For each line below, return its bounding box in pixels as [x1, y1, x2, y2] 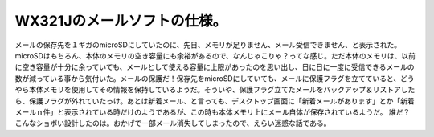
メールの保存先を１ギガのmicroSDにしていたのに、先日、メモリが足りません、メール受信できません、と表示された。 [14, 40, 402, 50]
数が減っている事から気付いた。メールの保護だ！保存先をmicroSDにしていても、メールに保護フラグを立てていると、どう [14, 73, 415, 83]
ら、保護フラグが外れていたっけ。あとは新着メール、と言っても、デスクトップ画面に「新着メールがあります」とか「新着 [14, 96, 416, 106]
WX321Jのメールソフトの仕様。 [14, 12, 227, 30]
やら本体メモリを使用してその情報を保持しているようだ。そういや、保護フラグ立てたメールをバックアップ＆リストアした [14, 85, 416, 95]
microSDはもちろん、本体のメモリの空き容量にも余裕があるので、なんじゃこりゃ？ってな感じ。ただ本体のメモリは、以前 [14, 50, 416, 60]
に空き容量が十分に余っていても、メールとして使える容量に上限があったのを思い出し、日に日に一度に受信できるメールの [14, 62, 415, 72]
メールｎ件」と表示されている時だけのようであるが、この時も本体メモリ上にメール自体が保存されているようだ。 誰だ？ [14, 107, 411, 116]
